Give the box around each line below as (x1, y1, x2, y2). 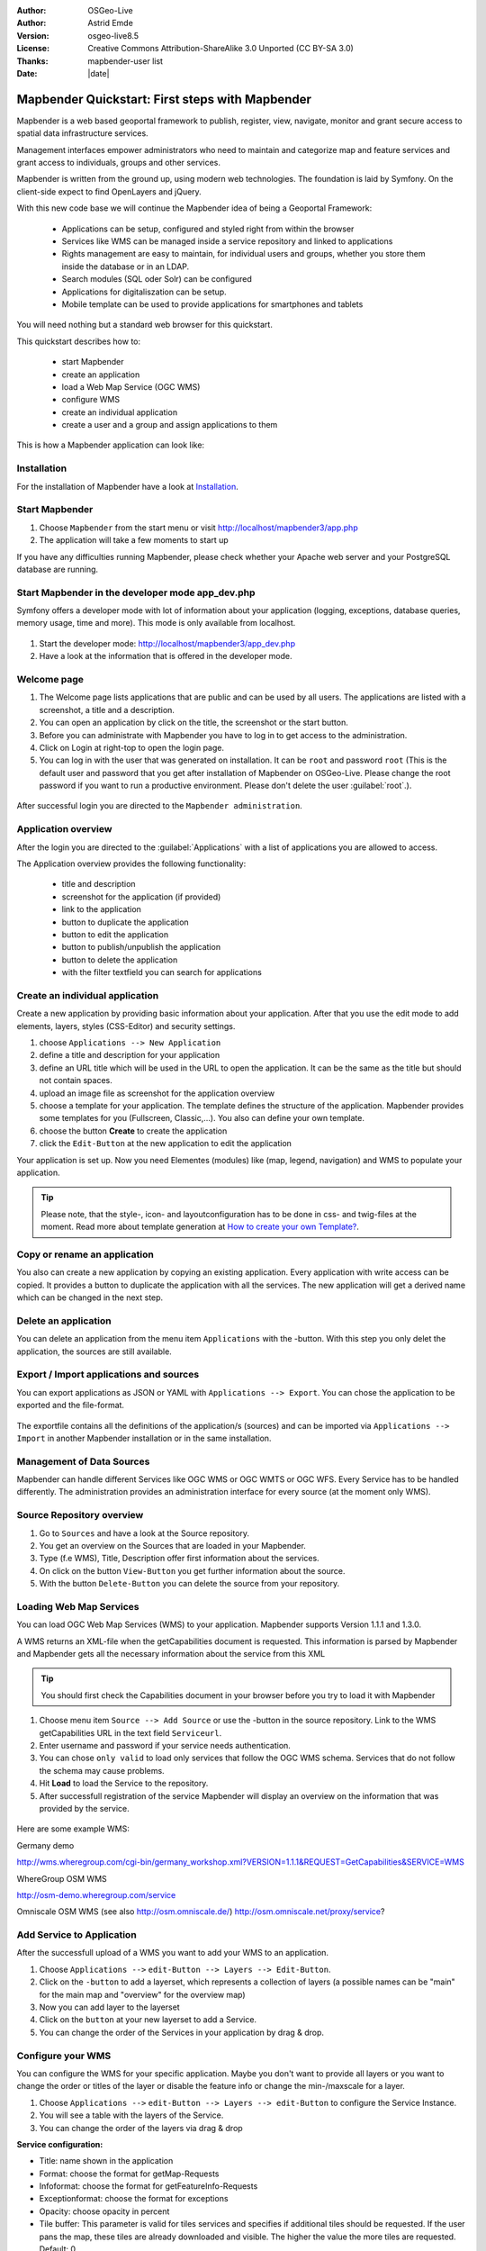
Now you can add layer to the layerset (39, 2002, 180, 2012)
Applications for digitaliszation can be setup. (61, 286, 227, 297)
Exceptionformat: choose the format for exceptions (39, 2193, 229, 2204)
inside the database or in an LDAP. (61, 261, 190, 272)
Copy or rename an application (16, 1248, 155, 1261)
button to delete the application (61, 954, 178, 965)
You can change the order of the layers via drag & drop (39, 2122, 243, 2133)
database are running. (16, 564, 99, 574)
